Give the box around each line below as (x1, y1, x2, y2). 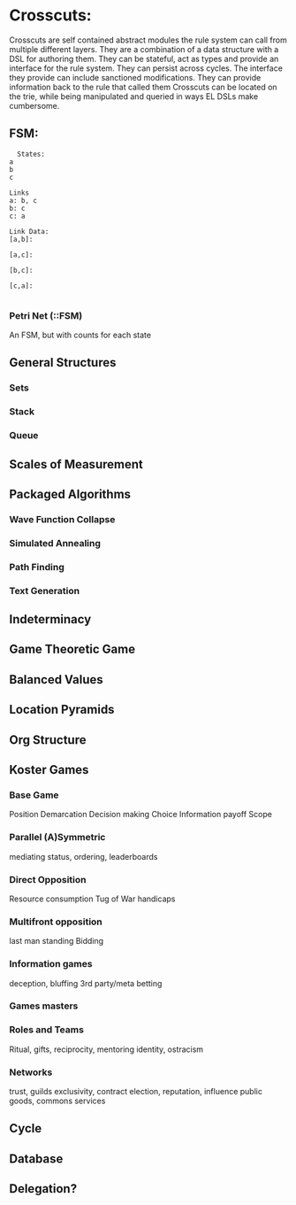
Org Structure (9, 732, 87, 747)
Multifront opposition (9, 915, 103, 928)
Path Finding (9, 560, 65, 573)
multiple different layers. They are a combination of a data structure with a (9, 43, 279, 54)
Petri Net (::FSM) (9, 309, 83, 321)
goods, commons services (9, 1095, 106, 1107)
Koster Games (9, 762, 89, 777)
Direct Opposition (9, 873, 87, 885)
